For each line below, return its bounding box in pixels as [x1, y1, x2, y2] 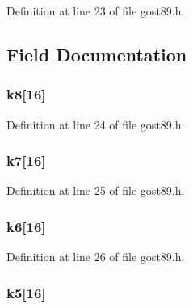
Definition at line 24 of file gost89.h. [6, 116, 185, 133]
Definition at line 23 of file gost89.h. [6, 2, 185, 19]
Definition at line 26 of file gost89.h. [6, 248, 185, 265]
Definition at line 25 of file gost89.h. [6, 182, 185, 199]
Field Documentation [6, 41, 187, 66]
